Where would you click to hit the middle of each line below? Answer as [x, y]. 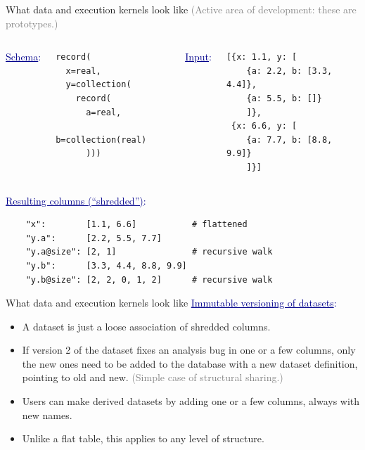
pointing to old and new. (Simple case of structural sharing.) [153, 377]
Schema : [24, 57]
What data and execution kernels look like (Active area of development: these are [181, 9]
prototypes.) [32, 23]
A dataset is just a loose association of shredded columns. [146, 326]
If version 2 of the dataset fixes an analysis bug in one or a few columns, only [189, 350]
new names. [47, 414]
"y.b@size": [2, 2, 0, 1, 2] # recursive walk [149, 279]
